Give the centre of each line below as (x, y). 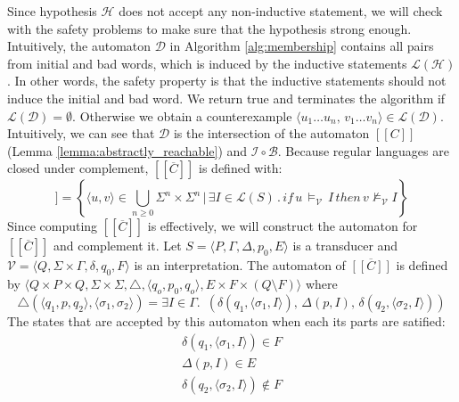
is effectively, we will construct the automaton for (283, 226)
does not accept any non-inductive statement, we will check (281, 11)
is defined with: (241, 168)
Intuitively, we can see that (81, 133)
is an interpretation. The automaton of (240, 265)
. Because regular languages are (363, 150)
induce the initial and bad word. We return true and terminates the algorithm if (226, 98)
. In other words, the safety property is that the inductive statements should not (227, 81)
